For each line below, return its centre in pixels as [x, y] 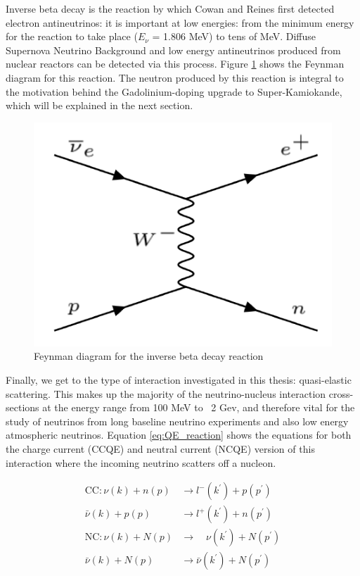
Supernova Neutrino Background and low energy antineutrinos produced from [173, 50]
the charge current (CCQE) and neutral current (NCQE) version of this [160, 448]
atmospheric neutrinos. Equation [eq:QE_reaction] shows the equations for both [179, 435]
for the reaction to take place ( [72, 36]
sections [22, 407]
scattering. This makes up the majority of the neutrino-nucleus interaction [166, 393]
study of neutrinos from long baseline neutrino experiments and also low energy [177, 421]
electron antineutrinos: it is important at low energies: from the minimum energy [180, 22]
